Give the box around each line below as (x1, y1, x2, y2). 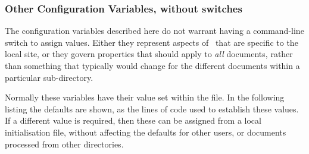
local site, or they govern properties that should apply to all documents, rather (5, 48, 293, 60)
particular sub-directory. (5, 71, 93, 83)
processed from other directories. (5, 137, 124, 150)
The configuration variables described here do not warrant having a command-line (5, 24, 304, 37)
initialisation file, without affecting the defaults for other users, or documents (5, 125, 286, 138)
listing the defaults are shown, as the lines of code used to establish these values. (5, 102, 299, 115)
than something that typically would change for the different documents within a (5, 59, 300, 71)
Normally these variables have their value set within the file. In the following (5, 91, 285, 103)
